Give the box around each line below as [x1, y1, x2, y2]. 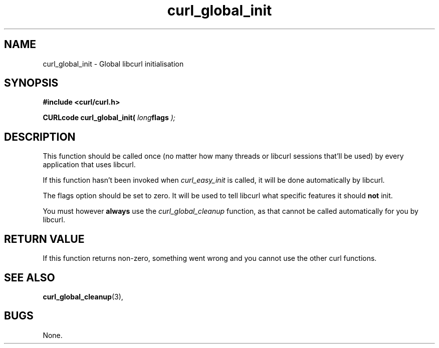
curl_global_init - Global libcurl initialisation [43, 59, 184, 68]
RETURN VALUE [4, 232, 85, 245]
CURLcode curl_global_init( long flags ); [43, 113, 175, 122]
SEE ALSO [4, 271, 55, 284]
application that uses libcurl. [43, 160, 136, 169]
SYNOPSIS [4, 77, 59, 90]
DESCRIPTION [4, 130, 76, 143]
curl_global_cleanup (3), [43, 292, 123, 301]
